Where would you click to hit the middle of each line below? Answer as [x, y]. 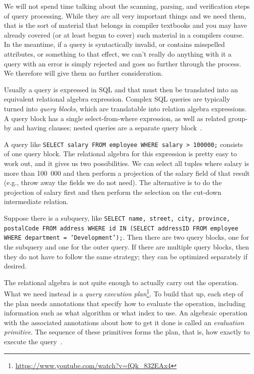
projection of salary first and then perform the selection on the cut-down [113, 192]
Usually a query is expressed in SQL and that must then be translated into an [121, 89]
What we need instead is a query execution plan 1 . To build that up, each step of [124, 293]
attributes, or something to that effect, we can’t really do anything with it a [118, 53]
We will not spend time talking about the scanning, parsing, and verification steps [127, 6]
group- [238, 118]
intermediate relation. [36, 201]
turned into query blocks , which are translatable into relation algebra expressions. [125, 108]
